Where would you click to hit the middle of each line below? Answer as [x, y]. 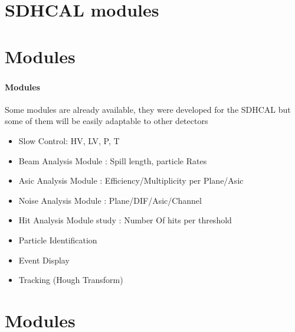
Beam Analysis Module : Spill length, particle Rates [113, 160]
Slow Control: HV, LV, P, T [69, 141]
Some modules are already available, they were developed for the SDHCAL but [148, 109]
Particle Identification [58, 240]
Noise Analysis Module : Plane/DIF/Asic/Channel [110, 200]
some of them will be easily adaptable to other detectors [106, 121]
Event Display [44, 260]
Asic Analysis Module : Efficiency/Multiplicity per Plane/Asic [131, 180]
